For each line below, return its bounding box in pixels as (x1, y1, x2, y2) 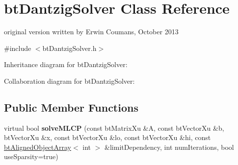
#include (4, 43, 31, 53)
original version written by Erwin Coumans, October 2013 (4, 26, 179, 37)
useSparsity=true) (4, 151, 58, 162)
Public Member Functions (4, 99, 138, 115)
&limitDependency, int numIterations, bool (105, 141, 234, 152)
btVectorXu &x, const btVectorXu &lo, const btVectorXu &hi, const (4, 132, 211, 142)
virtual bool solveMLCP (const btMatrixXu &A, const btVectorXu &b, (4, 122, 224, 133)
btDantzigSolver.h (42, 43, 97, 53)
